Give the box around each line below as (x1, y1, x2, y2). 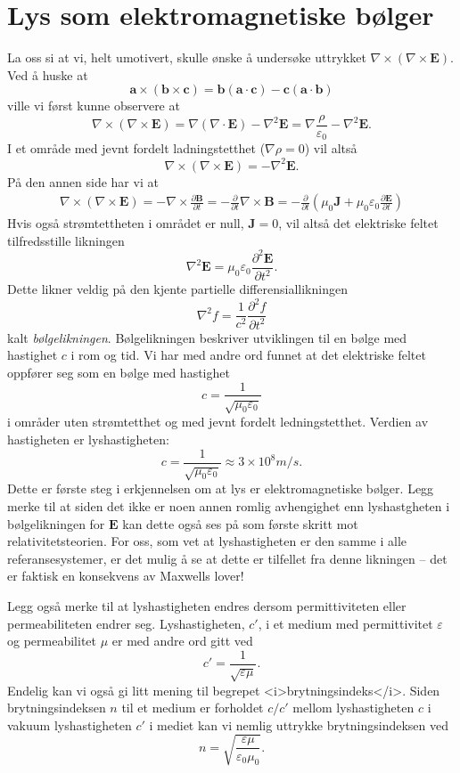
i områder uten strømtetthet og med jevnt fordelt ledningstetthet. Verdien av (7, 412, 429, 431)
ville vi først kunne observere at (7, 96, 180, 115)
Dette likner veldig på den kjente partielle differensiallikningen (7, 280, 348, 298)
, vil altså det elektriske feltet (278, 214, 439, 232)
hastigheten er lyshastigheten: (7, 429, 169, 448)
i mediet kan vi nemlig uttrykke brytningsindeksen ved (149, 715, 449, 734)
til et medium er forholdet (121, 698, 264, 717)
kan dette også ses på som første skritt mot (122, 514, 358, 533)
